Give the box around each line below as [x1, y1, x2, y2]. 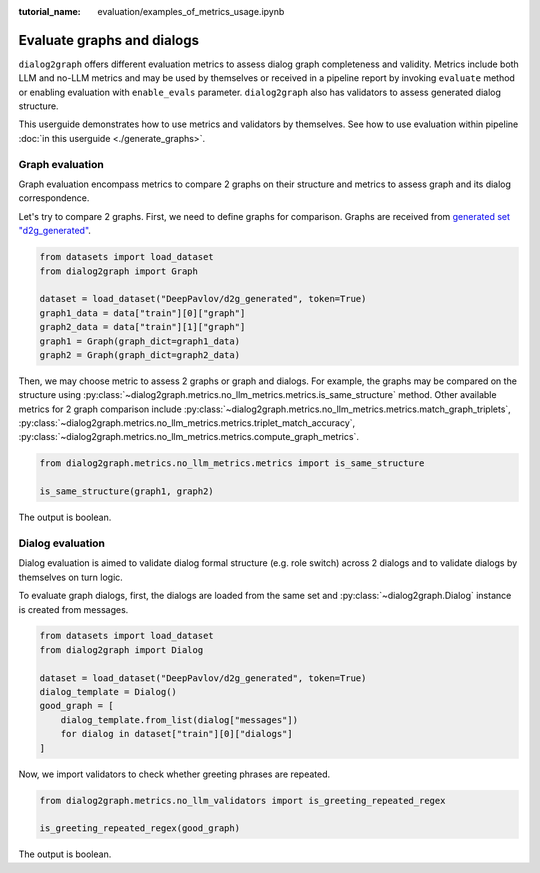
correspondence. [18, 192, 90, 204]
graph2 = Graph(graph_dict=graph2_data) [39, 349, 240, 360]
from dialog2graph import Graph [39, 265, 199, 277]
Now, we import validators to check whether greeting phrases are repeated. [18, 768, 331, 780]
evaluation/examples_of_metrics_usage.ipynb [97, 6, 285, 17]
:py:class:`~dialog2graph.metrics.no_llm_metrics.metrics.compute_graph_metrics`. [18, 431, 360, 443]
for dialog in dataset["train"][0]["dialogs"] [60, 728, 294, 740]
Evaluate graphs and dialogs [18, 31, 200, 49]
